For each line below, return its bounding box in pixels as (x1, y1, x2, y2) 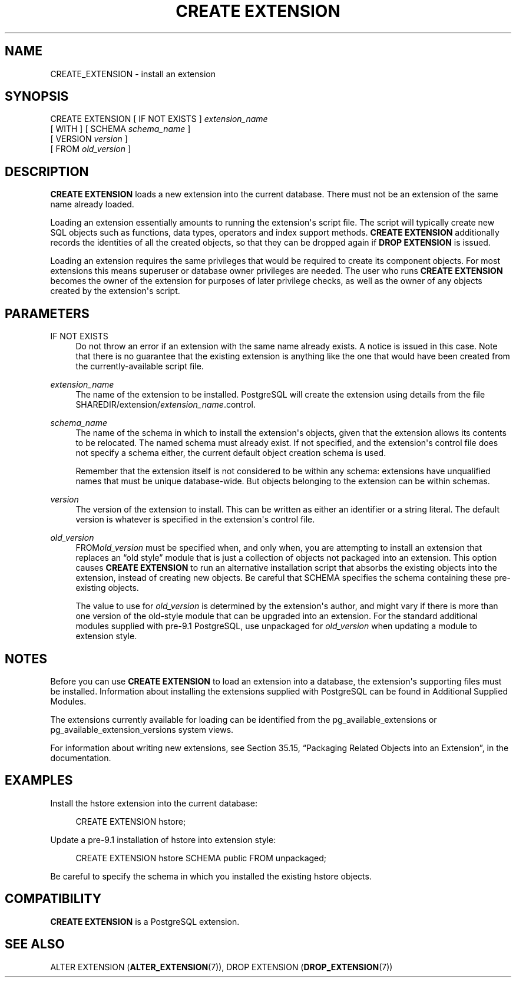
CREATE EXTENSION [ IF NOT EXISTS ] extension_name (50, 114, 268, 124)
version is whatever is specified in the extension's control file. (75, 514, 315, 525)
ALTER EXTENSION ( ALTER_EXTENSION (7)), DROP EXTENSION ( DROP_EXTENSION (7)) (50, 961, 393, 972)
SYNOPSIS (5, 89, 69, 104)
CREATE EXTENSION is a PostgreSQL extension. (50, 916, 240, 927)
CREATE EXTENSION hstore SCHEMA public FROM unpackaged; (75, 852, 327, 863)
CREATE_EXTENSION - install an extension (50, 68, 216, 79)
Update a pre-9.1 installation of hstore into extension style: (50, 834, 276, 845)
